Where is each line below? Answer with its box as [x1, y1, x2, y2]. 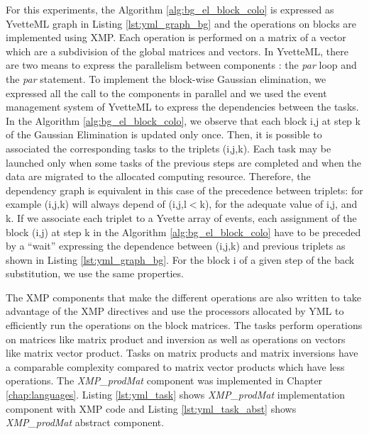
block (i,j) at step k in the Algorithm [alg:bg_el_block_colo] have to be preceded [6, 224, 361, 239]
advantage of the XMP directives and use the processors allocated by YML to [6, 304, 344, 318]
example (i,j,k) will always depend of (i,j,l [6, 196, 187, 211]
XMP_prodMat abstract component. [6, 415, 165, 430]
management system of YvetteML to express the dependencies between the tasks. [6, 99, 359, 114]
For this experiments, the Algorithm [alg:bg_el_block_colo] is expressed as [6, 2, 334, 16]
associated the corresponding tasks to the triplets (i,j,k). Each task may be [6, 140, 331, 155]
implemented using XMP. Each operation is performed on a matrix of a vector [6, 30, 346, 45]
